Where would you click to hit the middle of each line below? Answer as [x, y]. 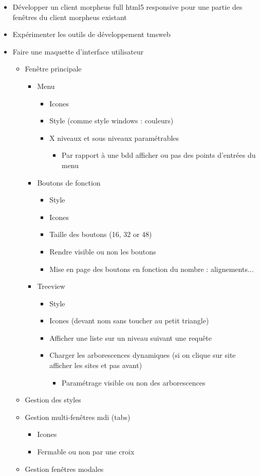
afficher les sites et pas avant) [96, 365]
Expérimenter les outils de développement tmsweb [91, 34]
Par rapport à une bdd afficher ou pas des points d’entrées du [159, 155]
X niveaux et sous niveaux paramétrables [114, 138]
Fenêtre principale [53, 69]
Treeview [51, 286]
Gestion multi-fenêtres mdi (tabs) [78, 417]
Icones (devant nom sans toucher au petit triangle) [129, 321]
